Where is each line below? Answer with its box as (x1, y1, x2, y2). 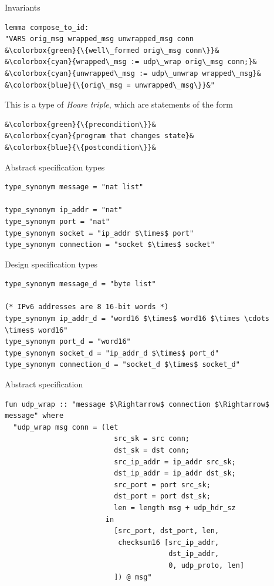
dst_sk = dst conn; (114, 446, 190, 454)
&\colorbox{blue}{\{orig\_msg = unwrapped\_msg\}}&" (5, 81, 215, 89)
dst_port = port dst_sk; (114, 492, 211, 501)
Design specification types (5, 257, 97, 270)
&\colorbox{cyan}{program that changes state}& (5, 132, 194, 140)
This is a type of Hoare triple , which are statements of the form (5, 98, 233, 110)
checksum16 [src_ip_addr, (118, 538, 219, 547)
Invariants (5, 1, 40, 13)
